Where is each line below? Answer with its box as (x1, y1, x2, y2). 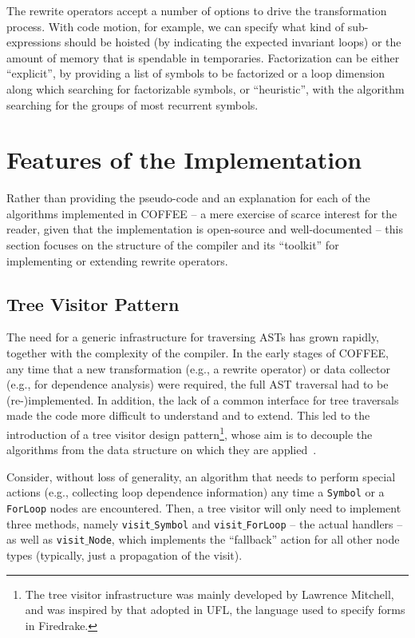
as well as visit (6, 531, 85, 548)
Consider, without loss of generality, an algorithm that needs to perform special (6, 468, 396, 484)
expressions (6, 34, 61, 50)
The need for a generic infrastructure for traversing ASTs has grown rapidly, (6, 329, 380, 345)
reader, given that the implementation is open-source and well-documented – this (6, 221, 403, 237)
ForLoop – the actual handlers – (246, 515, 403, 532)
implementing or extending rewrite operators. (6, 252, 228, 269)
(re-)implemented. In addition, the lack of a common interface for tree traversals (6, 391, 399, 408)
